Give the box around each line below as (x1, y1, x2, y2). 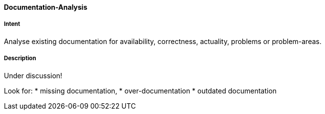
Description (4, 55, 36, 62)
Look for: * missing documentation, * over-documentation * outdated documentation (4, 86, 277, 95)
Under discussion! (4, 71, 63, 80)
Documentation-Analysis (4, 3, 88, 11)
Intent (4, 21, 21, 28)
